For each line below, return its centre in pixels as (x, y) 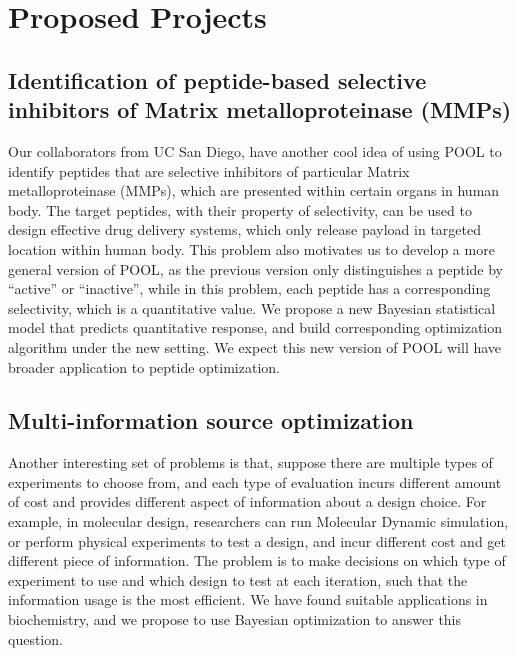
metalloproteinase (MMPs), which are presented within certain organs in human (254, 190)
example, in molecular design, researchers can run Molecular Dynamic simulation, (258, 521)
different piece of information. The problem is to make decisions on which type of (257, 560)
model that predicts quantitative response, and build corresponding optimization (255, 327)
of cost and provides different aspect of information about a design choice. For (247, 501)
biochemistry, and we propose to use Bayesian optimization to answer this (235, 619)
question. (35, 638)
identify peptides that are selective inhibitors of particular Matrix (209, 170)
